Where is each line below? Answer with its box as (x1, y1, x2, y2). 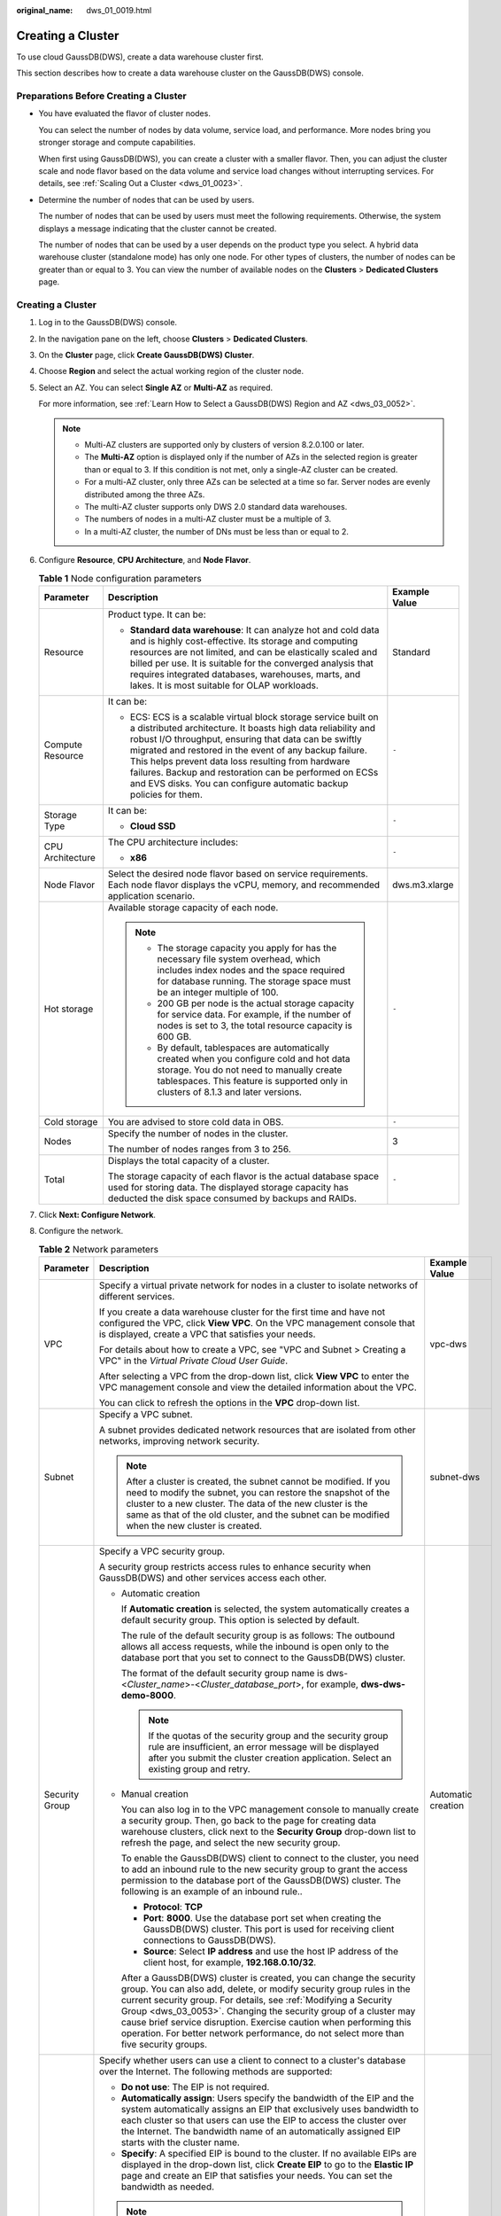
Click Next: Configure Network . (38, 1209, 157, 1220)
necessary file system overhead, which (157, 953, 320, 965)
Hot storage (43, 1003, 94, 1015)
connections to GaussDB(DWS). (143, 1934, 276, 1947)
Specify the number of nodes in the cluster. (107, 1127, 289, 1139)
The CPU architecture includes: (107, 836, 239, 848)
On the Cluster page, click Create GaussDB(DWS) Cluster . (38, 350, 255, 361)
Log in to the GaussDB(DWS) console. (38, 317, 177, 328)
